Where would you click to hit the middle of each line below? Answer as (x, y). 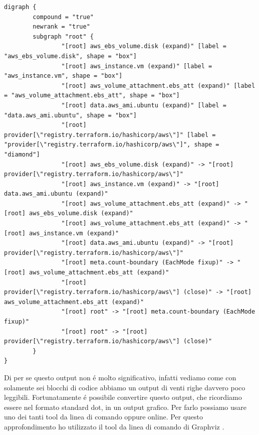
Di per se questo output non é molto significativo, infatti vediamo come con (120, 377)
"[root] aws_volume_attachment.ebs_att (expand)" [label (158, 86)
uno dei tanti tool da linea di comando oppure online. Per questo (104, 417)
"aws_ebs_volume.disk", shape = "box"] (70, 56)
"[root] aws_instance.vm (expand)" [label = (137, 66)
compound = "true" (63, 17)
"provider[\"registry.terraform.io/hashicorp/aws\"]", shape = (112, 145)
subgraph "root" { (63, 36)
